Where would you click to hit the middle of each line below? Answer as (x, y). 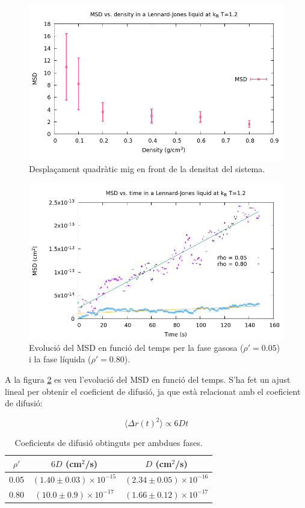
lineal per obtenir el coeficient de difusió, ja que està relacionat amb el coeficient (153, 391)
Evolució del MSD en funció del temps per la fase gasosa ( (136, 347)
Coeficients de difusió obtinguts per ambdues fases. (109, 443)
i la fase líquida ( (60, 359)
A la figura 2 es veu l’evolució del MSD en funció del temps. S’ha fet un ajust (148, 379)
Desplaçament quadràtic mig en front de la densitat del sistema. (147, 169)
